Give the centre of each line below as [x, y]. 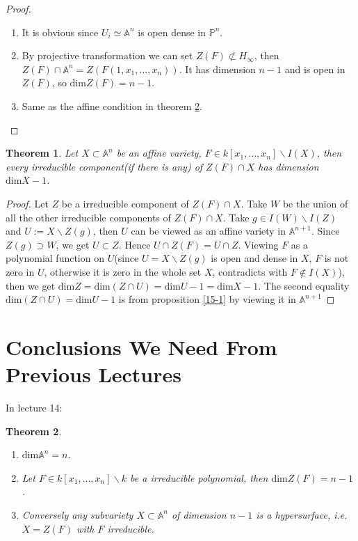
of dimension [199, 514]
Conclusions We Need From [141, 346]
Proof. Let [27, 203]
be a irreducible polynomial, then [199, 477]
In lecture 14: [34, 407]
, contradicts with [250, 271]
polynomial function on [55, 258]
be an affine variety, [159, 153]
